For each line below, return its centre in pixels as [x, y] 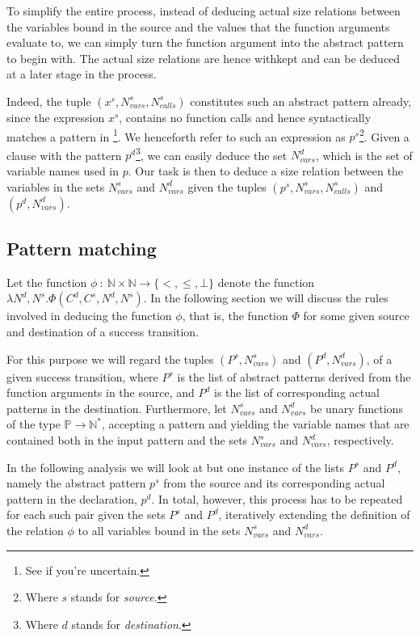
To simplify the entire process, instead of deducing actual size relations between [204, 11]
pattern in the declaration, [72, 498]
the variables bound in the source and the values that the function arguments [198, 26]
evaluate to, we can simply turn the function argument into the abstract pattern [205, 42]
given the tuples [227, 186]
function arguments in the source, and [101, 392]
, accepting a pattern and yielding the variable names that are [256, 424]
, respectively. [360, 440]
